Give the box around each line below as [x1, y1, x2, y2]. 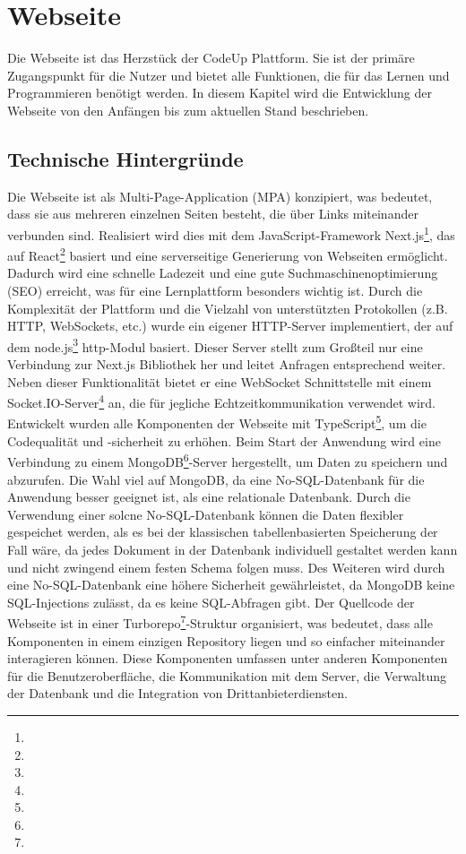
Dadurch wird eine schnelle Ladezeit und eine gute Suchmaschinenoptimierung [7, 263, 438, 282]
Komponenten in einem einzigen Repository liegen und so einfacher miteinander [7, 631, 445, 650]
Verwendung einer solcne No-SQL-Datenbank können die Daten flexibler [7, 505, 404, 523]
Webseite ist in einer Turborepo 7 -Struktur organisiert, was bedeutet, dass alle [7, 611, 433, 632]
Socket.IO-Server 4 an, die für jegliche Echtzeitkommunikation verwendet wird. [7, 391, 436, 411]
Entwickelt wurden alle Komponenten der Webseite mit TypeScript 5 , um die [7, 411, 427, 433]
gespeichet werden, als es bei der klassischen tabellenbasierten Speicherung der [7, 522, 438, 541]
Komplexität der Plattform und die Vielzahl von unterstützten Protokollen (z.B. [7, 298, 448, 317]
